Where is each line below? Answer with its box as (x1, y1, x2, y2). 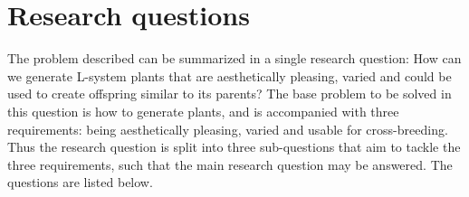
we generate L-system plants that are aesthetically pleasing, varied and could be (7, 66, 452, 85)
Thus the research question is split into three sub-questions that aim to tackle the (7, 137, 461, 156)
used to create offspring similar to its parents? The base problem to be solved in (7, 84, 452, 103)
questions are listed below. (7, 173, 153, 192)
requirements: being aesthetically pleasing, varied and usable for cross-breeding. (7, 119, 448, 138)
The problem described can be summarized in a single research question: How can (7, 49, 462, 68)
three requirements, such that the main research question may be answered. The (7, 155, 453, 174)
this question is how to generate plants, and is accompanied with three (7, 101, 399, 120)
